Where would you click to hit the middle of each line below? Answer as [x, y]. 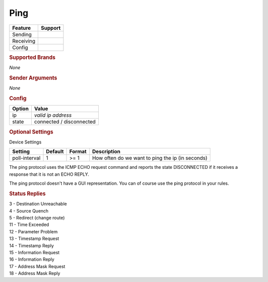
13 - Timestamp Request [34, 239]
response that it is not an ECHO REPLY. [49, 174]
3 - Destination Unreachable [38, 204]
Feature [22, 28]
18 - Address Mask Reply [35, 274]
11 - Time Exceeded [29, 225]
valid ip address [53, 115]
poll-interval [26, 158]
